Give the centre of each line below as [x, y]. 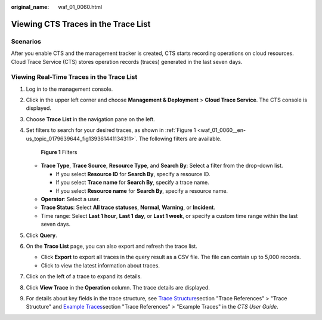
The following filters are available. [180, 139]
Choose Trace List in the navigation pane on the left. [90, 119]
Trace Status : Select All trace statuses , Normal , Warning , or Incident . [128, 207]
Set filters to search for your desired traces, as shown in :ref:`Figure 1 [111, 130]
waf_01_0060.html [80, 7]
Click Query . [41, 235]
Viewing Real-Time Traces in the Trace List [74, 77]
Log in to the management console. [69, 89]
